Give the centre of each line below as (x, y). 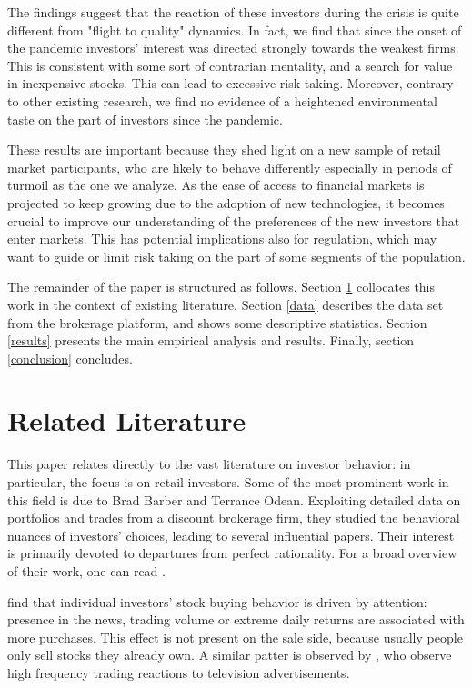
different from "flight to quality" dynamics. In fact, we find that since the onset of (235, 30)
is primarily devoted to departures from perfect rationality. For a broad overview (232, 553)
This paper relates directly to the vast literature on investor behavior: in (209, 464)
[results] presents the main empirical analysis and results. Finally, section (211, 340)
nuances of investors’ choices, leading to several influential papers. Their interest (231, 535)
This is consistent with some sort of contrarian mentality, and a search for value (230, 65)
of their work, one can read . (86, 570)
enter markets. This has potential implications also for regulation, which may (222, 239)
